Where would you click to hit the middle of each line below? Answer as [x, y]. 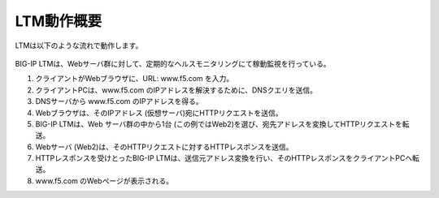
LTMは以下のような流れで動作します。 [79, 45]
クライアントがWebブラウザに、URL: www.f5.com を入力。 [135, 79]
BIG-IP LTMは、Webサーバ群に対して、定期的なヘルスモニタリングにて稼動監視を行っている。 [173, 63]
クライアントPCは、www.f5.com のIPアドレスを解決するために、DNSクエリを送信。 [176, 90]
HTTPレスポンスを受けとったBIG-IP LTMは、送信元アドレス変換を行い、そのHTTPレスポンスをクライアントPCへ [224, 158]
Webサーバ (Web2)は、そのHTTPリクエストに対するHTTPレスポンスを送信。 [164, 147]
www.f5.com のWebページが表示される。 [104, 181]
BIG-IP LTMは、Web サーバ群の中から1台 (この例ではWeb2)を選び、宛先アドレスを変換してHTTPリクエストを [219, 124]
